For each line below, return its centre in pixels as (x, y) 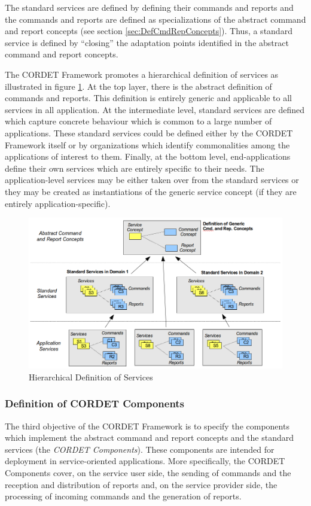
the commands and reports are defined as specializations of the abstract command (155, 19)
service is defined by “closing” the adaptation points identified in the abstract (147, 42)
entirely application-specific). (58, 203)
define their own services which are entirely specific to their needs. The (135, 168)
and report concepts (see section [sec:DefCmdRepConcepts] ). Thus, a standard (149, 31)
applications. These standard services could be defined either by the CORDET (149, 132)
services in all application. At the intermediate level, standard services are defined (155, 109)
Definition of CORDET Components (95, 403)
